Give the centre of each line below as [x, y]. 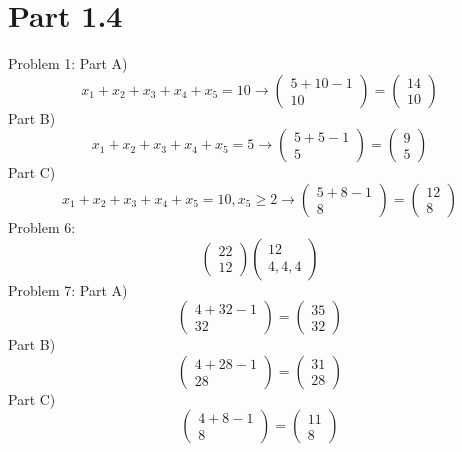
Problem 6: [42, 226]
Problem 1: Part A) [68, 63]
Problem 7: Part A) [68, 289]
